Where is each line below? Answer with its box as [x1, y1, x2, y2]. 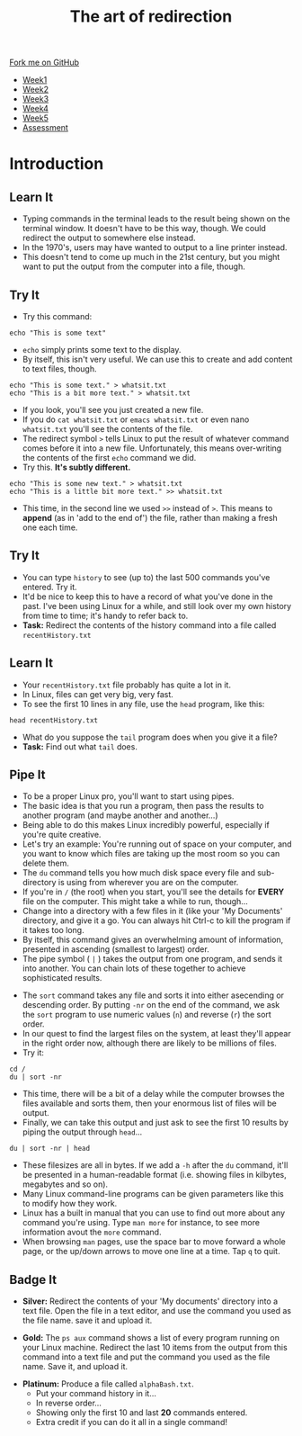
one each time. [22, 522, 78, 533]
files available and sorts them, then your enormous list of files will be [22, 1098, 277, 1108]
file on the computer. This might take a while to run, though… [22, 896, 249, 907]
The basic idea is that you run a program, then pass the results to [22, 801, 264, 812]
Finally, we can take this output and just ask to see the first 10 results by [22, 1117, 289, 1128]
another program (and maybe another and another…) [22, 810, 218, 821]
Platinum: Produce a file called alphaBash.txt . [22, 1378, 195, 1389]
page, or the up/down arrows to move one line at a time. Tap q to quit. [22, 1246, 280, 1257]
